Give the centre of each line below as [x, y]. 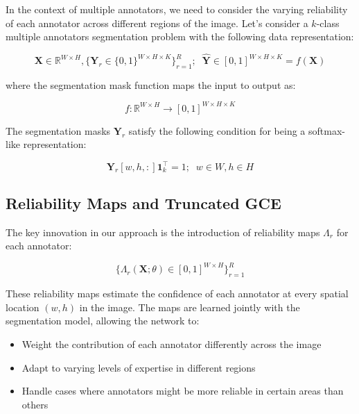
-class [328, 23]
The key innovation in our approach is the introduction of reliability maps [163, 232]
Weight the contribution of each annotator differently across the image [172, 344]
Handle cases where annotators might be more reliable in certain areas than [183, 391]
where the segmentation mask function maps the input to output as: [151, 84]
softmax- [327, 130]
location [23, 307]
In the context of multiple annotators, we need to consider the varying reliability [177, 9]
